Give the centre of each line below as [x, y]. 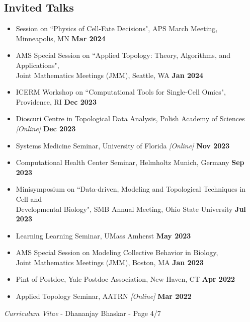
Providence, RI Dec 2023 [56, 101]
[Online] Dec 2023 [46, 128]
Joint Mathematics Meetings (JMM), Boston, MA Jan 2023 [110, 262]
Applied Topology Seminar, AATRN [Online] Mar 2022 [104, 296]
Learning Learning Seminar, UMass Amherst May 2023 [103, 235]
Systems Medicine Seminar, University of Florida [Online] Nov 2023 [123, 145]
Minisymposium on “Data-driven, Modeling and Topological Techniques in [131, 189]
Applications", [37, 65]
